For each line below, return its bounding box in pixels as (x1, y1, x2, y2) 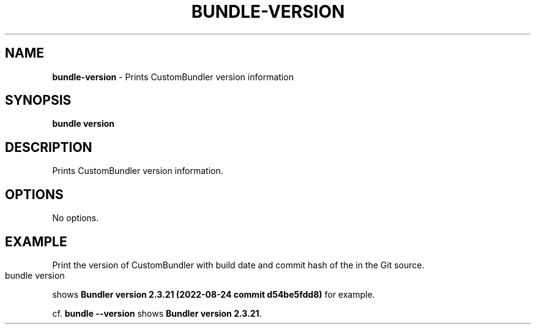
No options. (52, 213, 99, 224)
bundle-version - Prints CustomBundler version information (52, 71, 294, 82)
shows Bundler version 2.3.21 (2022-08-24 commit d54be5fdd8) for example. (52, 289, 375, 300)
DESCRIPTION (5, 139, 92, 155)
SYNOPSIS (5, 93, 72, 108)
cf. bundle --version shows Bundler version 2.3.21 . (52, 308, 262, 319)
